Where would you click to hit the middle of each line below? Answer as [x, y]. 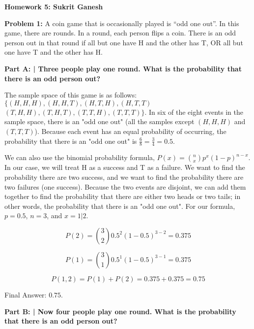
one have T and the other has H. [54, 52]
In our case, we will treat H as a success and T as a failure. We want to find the [125, 167]
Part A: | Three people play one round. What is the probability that [123, 68]
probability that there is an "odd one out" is [71, 141]
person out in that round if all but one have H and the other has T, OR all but [124, 42]
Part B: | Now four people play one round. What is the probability [120, 311]
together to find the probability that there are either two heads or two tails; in [123, 196]
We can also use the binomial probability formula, [80, 157]
